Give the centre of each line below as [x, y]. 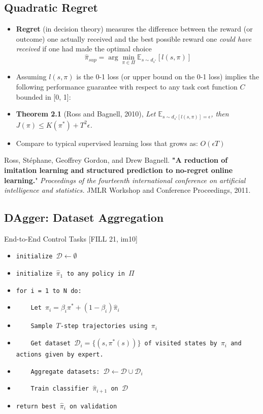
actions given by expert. [60, 355]
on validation [93, 406]
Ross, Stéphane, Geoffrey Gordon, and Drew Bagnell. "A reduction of [116, 160]
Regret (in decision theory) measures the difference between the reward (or [134, 29]
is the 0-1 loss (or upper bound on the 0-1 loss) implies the [168, 77]
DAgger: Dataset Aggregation [84, 217]
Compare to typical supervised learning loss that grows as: [107, 143]
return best [36, 406]
